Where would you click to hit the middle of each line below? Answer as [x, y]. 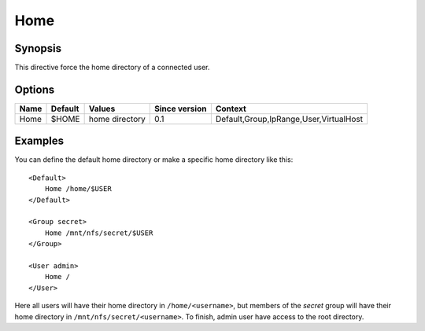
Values [102, 108]
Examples [39, 141]
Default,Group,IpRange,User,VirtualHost [289, 119]
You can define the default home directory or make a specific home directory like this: [154, 160]
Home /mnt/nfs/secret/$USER [99, 233]
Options [35, 89]
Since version [180, 108]
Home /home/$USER [78, 189]
